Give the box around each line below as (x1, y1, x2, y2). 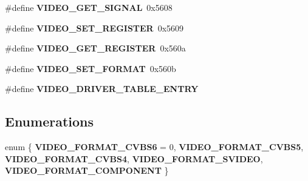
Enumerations (5, 112, 94, 131)
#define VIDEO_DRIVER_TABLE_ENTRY (5, 82, 199, 95)
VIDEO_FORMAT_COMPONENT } (5, 164, 169, 177)
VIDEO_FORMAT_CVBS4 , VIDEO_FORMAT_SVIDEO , (5, 152, 263, 165)
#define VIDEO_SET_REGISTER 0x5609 (5, 21, 184, 34)
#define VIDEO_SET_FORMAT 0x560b (5, 62, 176, 74)
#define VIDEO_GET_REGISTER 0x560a (5, 42, 186, 54)
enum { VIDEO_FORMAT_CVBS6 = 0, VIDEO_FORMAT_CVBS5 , (5, 140, 304, 153)
